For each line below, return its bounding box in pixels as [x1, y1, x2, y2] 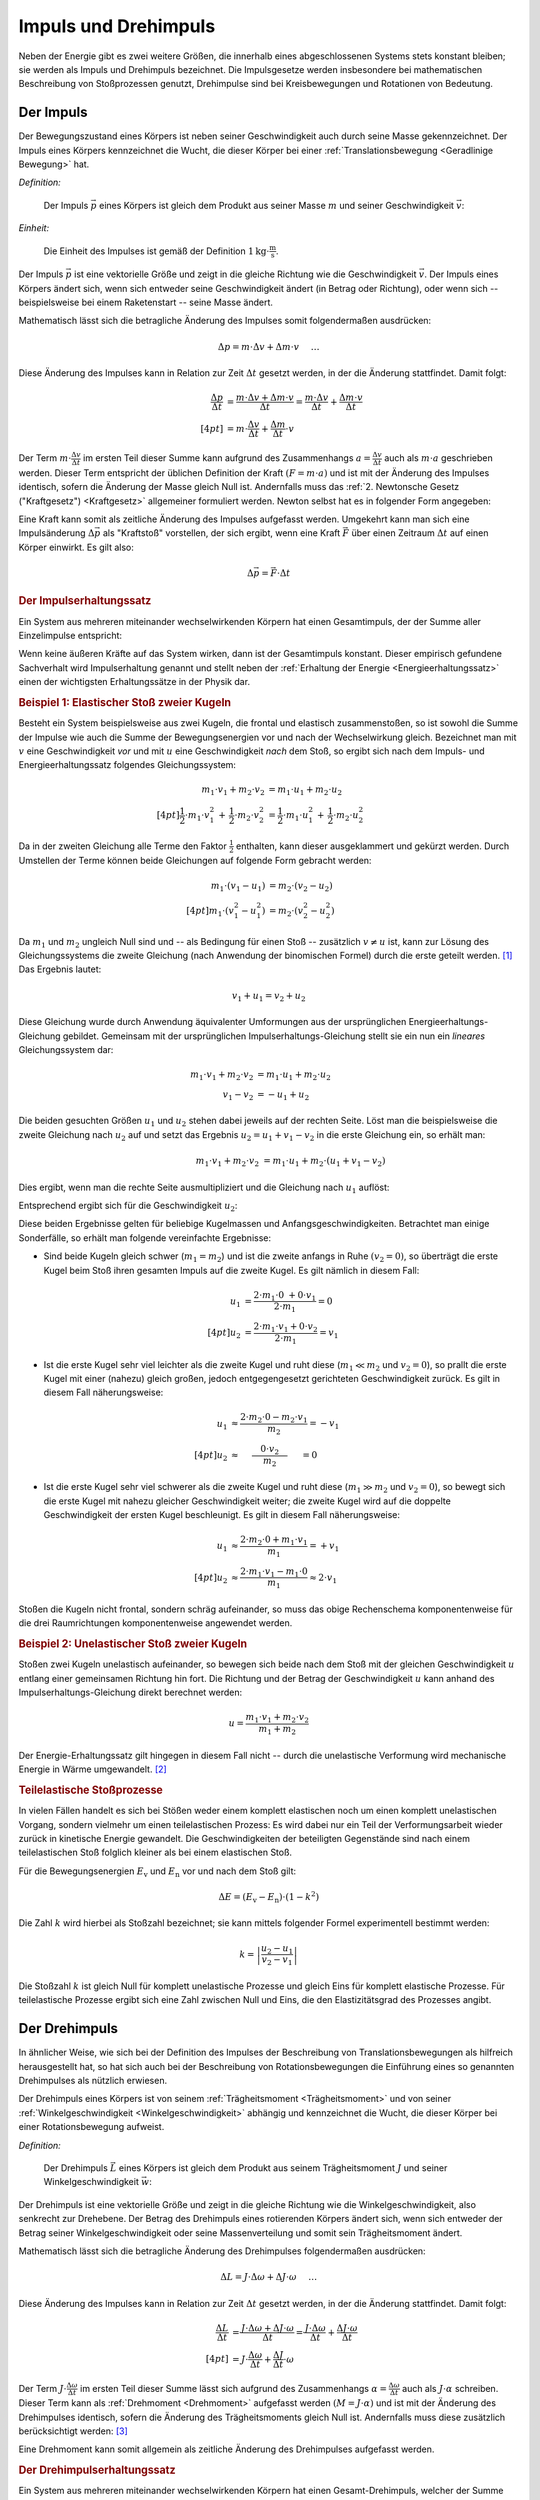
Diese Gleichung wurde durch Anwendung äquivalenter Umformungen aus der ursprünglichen [18, 1016, 407, 1028]
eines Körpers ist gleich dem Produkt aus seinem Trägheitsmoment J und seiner [118, 2161, 448, 2174]
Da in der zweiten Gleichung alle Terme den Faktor [18, 840, 227, 852]
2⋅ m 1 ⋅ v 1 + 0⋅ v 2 [253, 1321, 319, 1334]
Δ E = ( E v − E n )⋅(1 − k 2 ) [218, 1890, 320, 1905]
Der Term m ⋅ [18, 452, 72, 464]
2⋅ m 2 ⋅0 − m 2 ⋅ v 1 [240, 1411, 309, 1425]
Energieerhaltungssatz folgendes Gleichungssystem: [18, 759, 237, 771]
